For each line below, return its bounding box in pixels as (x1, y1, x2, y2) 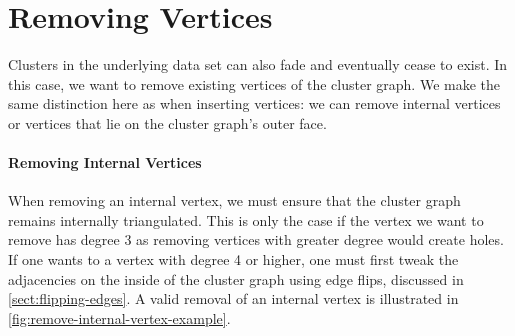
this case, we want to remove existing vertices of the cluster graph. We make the (8, 73, 501, 94)
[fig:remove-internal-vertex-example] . (8, 307, 231, 328)
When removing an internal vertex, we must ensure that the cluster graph (8, 190, 461, 211)
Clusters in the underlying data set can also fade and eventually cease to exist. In (8, 54, 508, 75)
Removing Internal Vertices (8, 152, 202, 173)
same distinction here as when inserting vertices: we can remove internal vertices (8, 93, 501, 114)
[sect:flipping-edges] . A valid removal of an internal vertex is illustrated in (8, 288, 459, 309)
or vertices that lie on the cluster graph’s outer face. (8, 112, 327, 133)
